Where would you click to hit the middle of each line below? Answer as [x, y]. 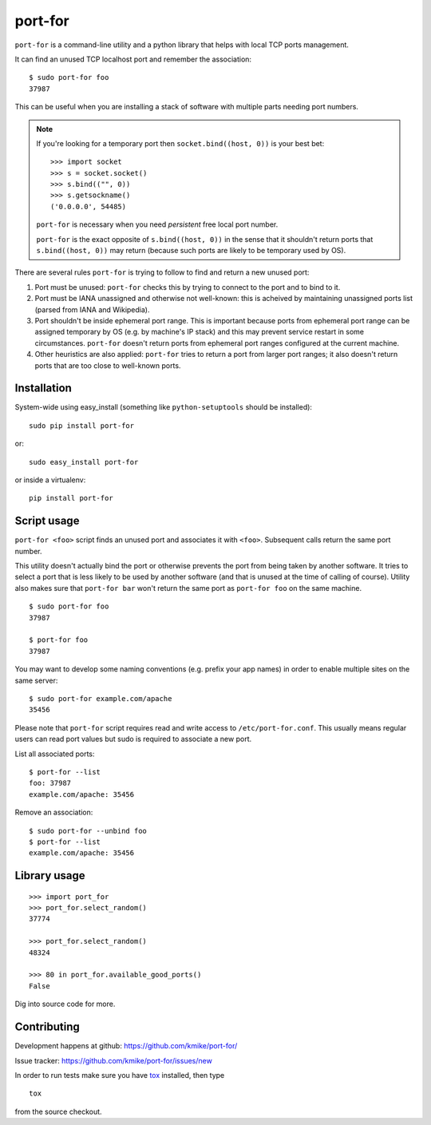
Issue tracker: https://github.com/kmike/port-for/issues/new [114, 1060]
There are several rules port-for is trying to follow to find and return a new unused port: [162, 272]
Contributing [47, 1027]
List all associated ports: [55, 754]
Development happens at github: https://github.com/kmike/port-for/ [126, 1046]
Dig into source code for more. [65, 1004]
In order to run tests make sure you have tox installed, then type [120, 1075]
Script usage [47, 521]
